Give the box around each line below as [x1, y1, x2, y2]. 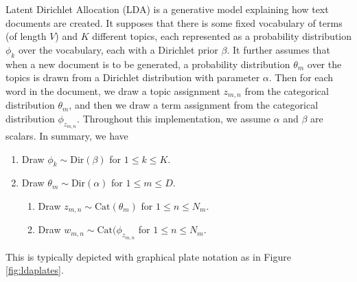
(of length [5, 29, 47, 43]
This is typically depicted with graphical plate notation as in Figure [5, 249, 291, 263]
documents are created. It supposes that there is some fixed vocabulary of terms [5, 15, 343, 30]
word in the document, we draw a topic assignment [5, 83, 220, 98]
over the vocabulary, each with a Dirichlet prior [18, 42, 218, 56]
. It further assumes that [227, 42, 330, 56]
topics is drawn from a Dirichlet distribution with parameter [5, 70, 260, 85]
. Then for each [268, 70, 334, 85]
